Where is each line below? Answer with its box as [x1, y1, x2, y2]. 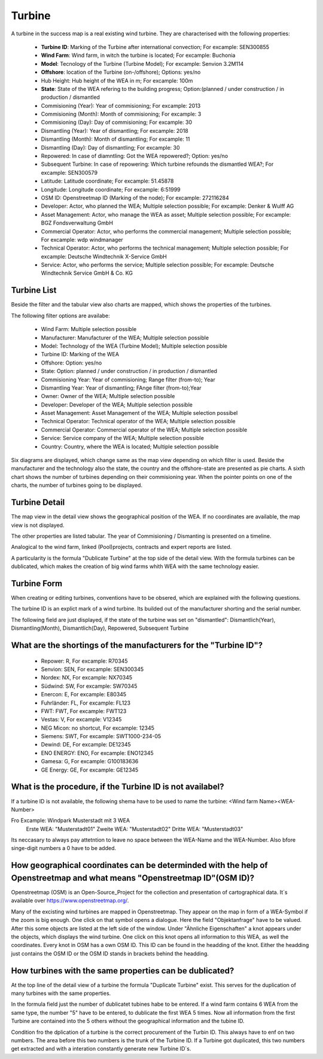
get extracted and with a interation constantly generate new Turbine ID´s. [11, 1045, 191, 1052]
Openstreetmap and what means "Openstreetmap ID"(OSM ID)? [11, 873, 255, 883]
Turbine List [11, 285, 57, 296]
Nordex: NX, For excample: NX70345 [41, 674, 133, 681]
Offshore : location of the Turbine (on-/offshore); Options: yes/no [41, 69, 201, 76]
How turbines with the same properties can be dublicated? [11, 966, 234, 976]
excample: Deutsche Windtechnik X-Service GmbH [41, 253, 167, 260]
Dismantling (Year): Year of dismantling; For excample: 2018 [41, 127, 188, 134]
